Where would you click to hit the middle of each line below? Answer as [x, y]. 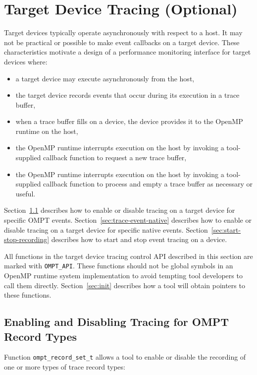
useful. [26, 193]
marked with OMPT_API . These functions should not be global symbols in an [119, 266]
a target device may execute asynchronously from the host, [105, 78]
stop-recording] [27, 239]
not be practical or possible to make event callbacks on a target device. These [122, 42]
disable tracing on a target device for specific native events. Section [106, 229]
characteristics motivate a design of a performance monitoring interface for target [128, 52]
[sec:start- [226, 229]
